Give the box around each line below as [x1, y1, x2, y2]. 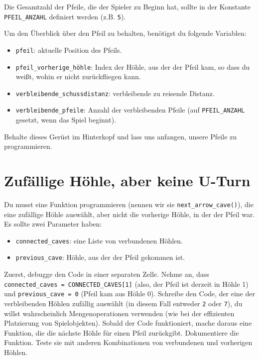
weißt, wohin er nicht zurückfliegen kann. [15, 71, 141, 82]
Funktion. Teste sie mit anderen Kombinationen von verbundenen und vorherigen [4, 337, 253, 348]
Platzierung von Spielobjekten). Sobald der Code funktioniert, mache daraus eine [4, 318, 252, 328]
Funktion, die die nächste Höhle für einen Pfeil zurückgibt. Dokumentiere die [4, 327, 239, 338]
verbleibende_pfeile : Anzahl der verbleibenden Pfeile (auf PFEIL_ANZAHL [15, 105, 245, 115]
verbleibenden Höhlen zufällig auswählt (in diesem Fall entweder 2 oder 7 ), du [4, 298, 243, 309]
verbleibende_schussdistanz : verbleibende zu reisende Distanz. [15, 88, 215, 98]
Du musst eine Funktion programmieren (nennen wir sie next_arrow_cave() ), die [4, 199, 254, 209]
